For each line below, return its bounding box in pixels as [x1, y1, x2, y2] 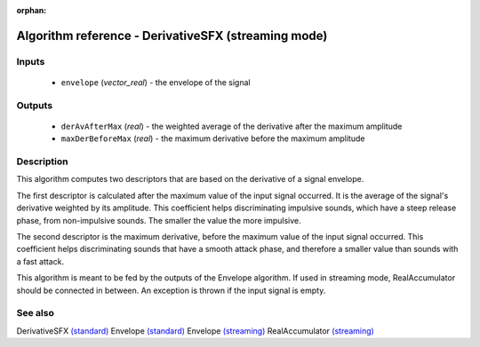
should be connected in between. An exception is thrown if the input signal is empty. [16, 285, 326, 296]
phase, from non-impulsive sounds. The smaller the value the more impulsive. [16, 215, 301, 225]
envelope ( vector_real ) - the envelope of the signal [60, 76, 251, 88]
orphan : [16, 5, 47, 15]
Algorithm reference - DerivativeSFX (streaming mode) [16, 28, 328, 43]
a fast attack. [16, 256, 65, 266]
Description [16, 155, 68, 168]
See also [16, 307, 55, 319]
